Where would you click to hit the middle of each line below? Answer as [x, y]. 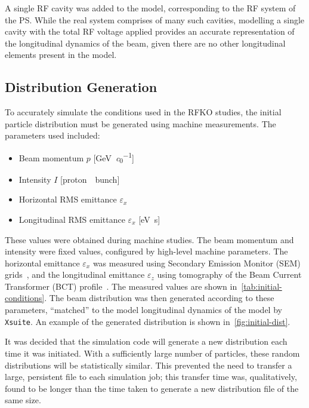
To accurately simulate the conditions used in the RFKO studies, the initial [143, 112]
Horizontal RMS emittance [68, 199]
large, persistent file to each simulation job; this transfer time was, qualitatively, [151, 377]
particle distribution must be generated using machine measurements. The [140, 123]
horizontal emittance [42, 263]
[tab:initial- [262, 286]
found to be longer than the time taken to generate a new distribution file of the [152, 388]
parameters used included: [52, 135]
